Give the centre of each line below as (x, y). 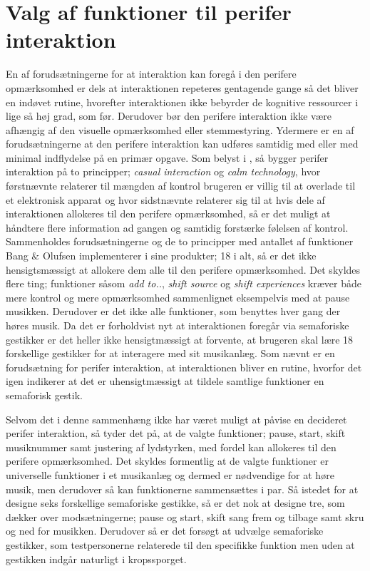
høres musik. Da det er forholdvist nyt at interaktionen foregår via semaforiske (178, 325)
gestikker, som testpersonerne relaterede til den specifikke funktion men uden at (180, 544)
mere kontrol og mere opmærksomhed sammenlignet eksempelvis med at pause (178, 297)
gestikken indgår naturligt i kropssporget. (96, 559)
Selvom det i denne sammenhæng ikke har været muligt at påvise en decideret (176, 419)
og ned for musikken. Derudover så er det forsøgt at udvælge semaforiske (165, 531)
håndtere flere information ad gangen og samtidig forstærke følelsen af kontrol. (177, 227)
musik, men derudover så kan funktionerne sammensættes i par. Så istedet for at (182, 489)
